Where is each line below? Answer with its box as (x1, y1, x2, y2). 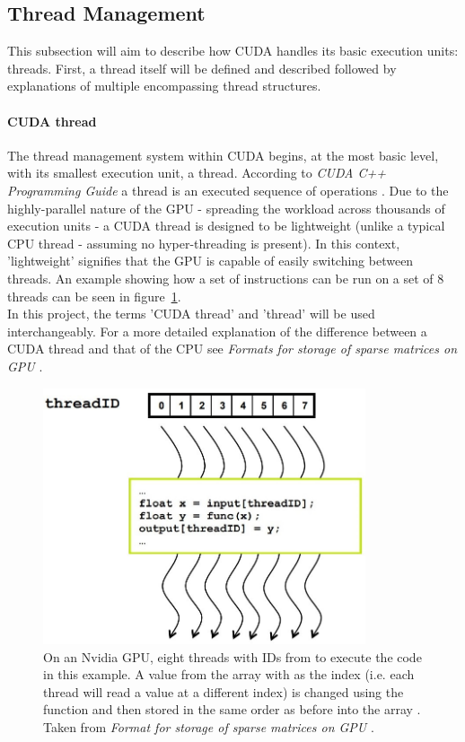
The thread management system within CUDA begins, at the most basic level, (7, 145, 439, 164)
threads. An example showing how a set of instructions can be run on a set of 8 (7, 268, 444, 287)
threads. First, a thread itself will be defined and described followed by (7, 58, 397, 77)
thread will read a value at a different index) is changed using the (43, 682, 404, 701)
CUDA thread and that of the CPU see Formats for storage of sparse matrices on (7, 339, 458, 358)
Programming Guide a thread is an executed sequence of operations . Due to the (7, 180, 449, 199)
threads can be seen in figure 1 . (7, 286, 181, 305)
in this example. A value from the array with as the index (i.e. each (43, 665, 415, 684)
